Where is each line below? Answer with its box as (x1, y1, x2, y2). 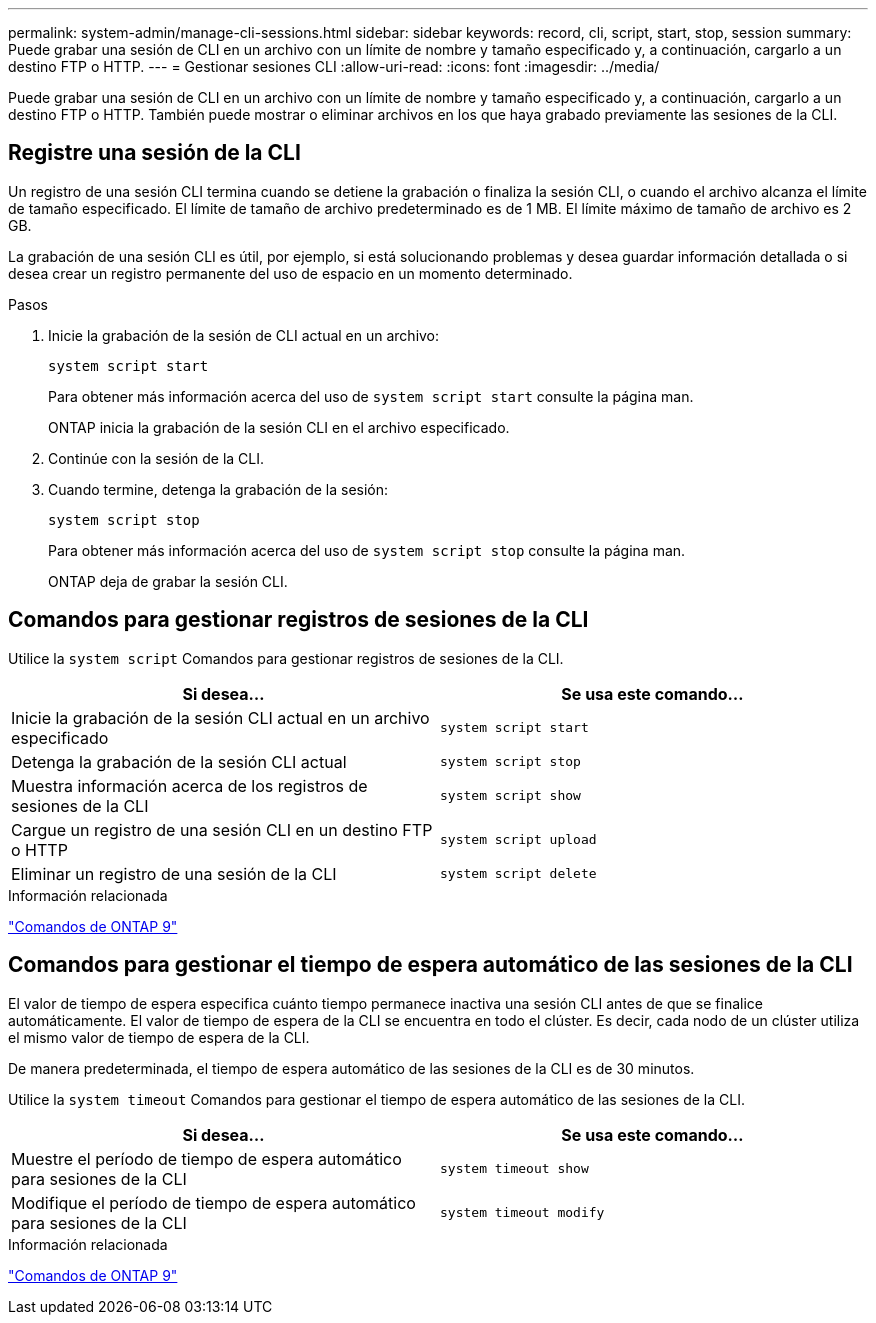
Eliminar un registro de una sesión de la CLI (11, 863, 337, 884)
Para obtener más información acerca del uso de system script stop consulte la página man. (48, 541, 686, 559)
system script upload (440, 832, 597, 848)
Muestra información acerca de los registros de (11, 775, 368, 796)
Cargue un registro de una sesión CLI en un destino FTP (11, 819, 433, 840)
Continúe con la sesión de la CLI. (48, 449, 265, 467)
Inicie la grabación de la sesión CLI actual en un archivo (11, 707, 430, 728)
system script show (440, 788, 581, 804)
